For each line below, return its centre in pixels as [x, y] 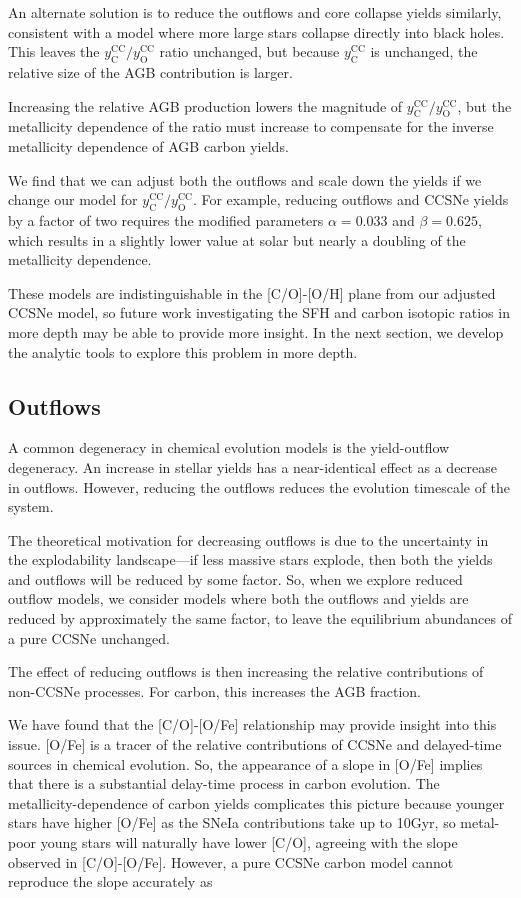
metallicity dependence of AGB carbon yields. [148, 145]
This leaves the [54, 51]
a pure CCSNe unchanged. [89, 637]
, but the [484, 105]
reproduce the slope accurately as [110, 881]
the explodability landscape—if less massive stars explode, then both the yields [250, 559]
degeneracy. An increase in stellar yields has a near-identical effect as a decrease [253, 466]
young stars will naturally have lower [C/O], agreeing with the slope [249, 842]
